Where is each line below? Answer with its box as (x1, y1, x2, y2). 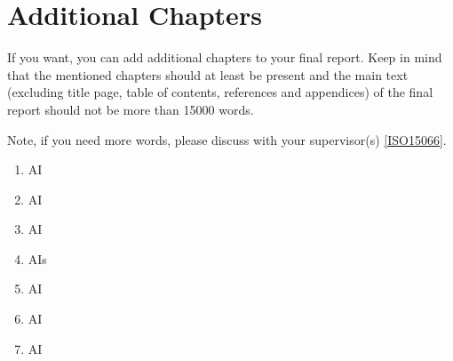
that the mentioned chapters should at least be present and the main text (7, 65, 409, 84)
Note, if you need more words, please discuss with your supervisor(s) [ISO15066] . (7, 130, 447, 148)
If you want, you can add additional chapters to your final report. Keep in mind (7, 48, 442, 67)
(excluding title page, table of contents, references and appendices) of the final (7, 83, 433, 101)
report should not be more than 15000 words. (7, 100, 254, 118)
